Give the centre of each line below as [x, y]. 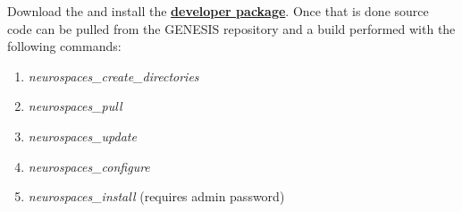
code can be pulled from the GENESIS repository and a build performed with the [231, 28]
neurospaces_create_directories [113, 76]
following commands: [64, 46]
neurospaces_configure [89, 166]
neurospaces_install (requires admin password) [156, 196]
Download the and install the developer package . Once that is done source [218, 11]
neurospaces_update [82, 136]
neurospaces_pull [75, 106]
